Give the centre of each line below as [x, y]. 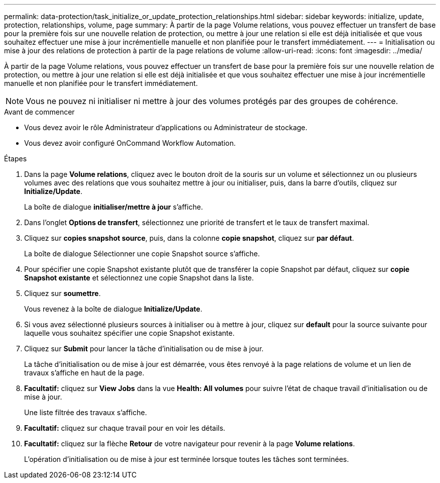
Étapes [16, 159]
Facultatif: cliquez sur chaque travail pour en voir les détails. [125, 428]
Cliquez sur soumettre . [63, 293]
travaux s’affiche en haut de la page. [84, 373]
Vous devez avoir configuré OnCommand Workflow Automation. [130, 143]
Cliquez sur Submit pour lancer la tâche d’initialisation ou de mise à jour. [144, 349]
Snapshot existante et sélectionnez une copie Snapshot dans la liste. [139, 278]
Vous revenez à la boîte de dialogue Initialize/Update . [113, 309]
